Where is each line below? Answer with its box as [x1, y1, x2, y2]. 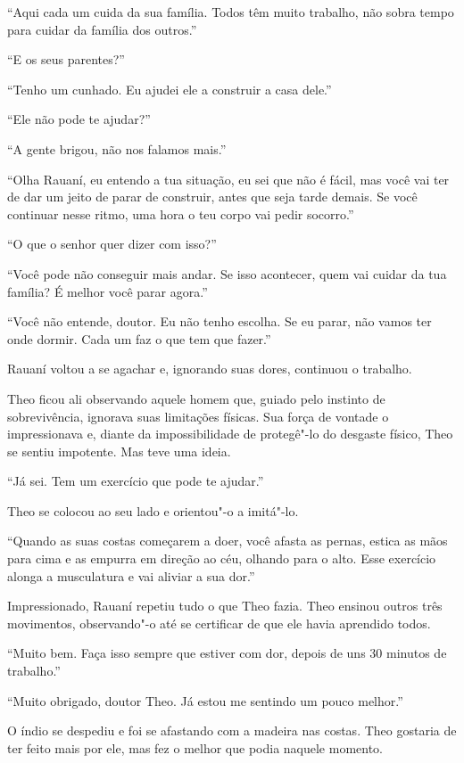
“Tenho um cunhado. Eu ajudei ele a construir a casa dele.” [7, 79, 332, 98]
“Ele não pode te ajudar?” [7, 110, 151, 128]
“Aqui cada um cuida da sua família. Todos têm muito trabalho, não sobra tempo [7, 3, 454, 21]
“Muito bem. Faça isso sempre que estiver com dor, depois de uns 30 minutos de [7, 644, 447, 662]
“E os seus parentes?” [7, 50, 125, 69]
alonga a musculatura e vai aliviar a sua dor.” [7, 566, 255, 585]
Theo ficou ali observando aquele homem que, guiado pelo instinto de [7, 389, 385, 407]
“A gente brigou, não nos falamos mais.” [7, 139, 227, 158]
